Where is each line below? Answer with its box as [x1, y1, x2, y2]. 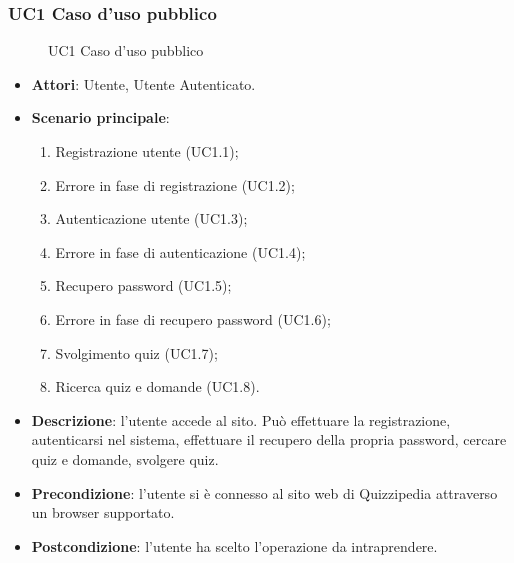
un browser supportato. [31, 502, 175, 523]
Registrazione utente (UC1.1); [55, 141, 239, 161]
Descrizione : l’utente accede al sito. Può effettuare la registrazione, [31, 409, 451, 430]
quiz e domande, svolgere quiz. [31, 448, 219, 469]
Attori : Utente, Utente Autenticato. [31, 73, 256, 94]
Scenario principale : [31, 107, 170, 128]
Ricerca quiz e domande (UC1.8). [55, 376, 260, 397]
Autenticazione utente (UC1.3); [55, 208, 248, 229]
